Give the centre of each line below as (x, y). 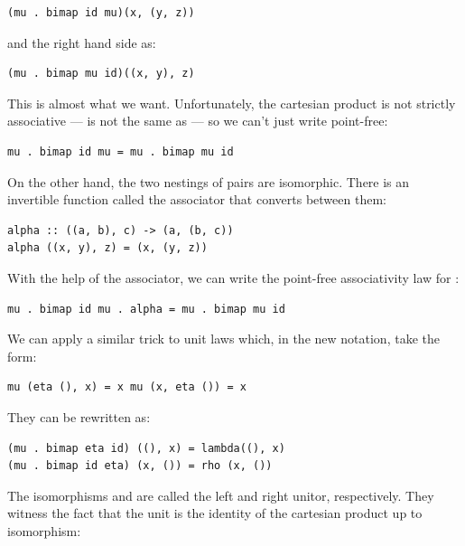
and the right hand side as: (82, 42)
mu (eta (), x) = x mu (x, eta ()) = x (127, 387)
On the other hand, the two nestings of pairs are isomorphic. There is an (209, 181)
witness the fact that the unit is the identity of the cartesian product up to (215, 513)
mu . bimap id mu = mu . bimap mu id (121, 151)
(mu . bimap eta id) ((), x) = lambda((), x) (146, 448)
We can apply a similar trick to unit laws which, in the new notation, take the (223, 339)
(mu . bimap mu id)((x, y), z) (101, 74)
